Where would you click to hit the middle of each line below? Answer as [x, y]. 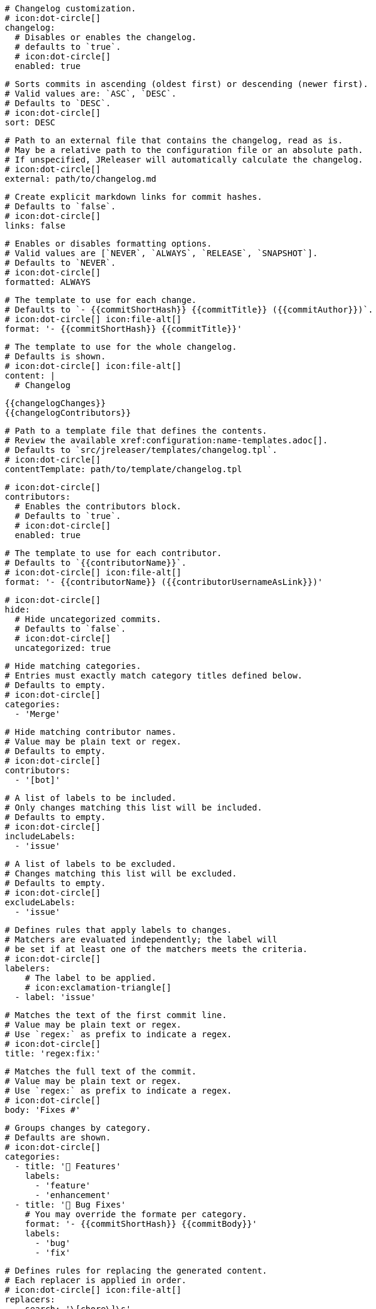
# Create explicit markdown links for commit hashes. [134, 197]
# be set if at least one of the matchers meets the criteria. [156, 949]
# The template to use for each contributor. [113, 553]
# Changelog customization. [71, 8]
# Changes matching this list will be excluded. [121, 873]
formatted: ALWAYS [48, 282]
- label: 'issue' [55, 997]
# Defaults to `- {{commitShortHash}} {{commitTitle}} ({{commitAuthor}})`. [189, 310]
